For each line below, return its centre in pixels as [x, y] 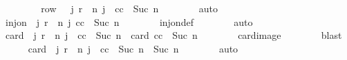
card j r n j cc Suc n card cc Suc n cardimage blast [173, 35]
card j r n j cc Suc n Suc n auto [133, 48]
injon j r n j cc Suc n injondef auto [129, 21]
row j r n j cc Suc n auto [129, 8]
